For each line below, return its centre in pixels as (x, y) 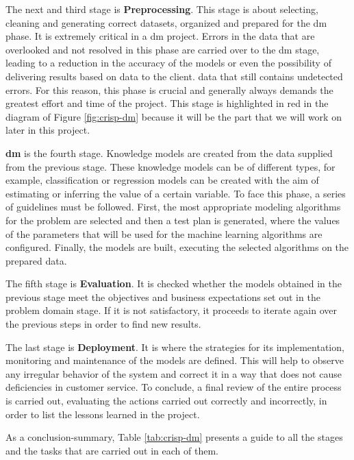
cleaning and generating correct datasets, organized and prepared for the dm (166, 22)
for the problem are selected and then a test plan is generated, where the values (173, 220)
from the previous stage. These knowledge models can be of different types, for (170, 166)
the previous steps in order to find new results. (103, 324)
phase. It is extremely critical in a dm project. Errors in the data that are (160, 36)
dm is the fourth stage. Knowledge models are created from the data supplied (169, 153)
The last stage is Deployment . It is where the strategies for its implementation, (175, 347)
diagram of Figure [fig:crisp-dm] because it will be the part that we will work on (174, 116)
